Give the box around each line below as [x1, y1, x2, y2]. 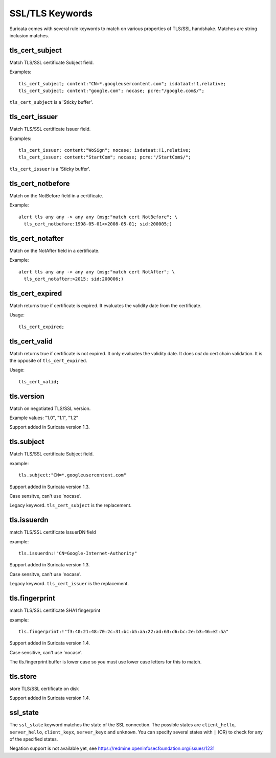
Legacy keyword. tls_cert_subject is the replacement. [9, 502, 132, 509]
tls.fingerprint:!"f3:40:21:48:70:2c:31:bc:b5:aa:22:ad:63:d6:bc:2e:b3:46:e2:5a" [18, 629, 229, 634]
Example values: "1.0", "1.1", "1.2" [9, 415, 79, 421]
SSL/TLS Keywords [9, 8, 93, 19]
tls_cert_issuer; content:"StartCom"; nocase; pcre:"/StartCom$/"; [18, 154, 191, 160]
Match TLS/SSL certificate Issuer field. [9, 126, 91, 132]
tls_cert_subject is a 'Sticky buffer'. [9, 99, 93, 105]
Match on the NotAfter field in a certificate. [9, 247, 100, 254]
